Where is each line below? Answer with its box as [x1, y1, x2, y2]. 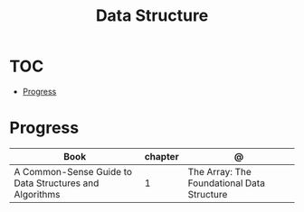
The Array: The [187, 165, 252, 178]
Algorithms [14, 188, 61, 200]
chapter [144, 150, 179, 162]
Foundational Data [187, 177, 265, 189]
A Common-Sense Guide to [14, 165, 133, 178]
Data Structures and [14, 177, 100, 189]
